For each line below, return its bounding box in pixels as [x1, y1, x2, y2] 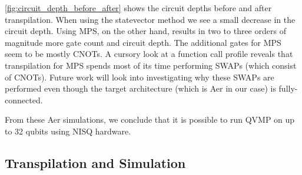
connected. [5, 93, 43, 106]
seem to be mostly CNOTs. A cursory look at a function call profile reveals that [5, 48, 293, 60]
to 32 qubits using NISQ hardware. [5, 124, 131, 137]
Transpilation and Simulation [5, 153, 186, 171]
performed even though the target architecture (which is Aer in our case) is [5, 82, 276, 95]
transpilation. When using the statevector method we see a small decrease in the [5, 13, 296, 25]
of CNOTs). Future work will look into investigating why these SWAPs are [5, 70, 274, 83]
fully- [278, 82, 298, 95]
